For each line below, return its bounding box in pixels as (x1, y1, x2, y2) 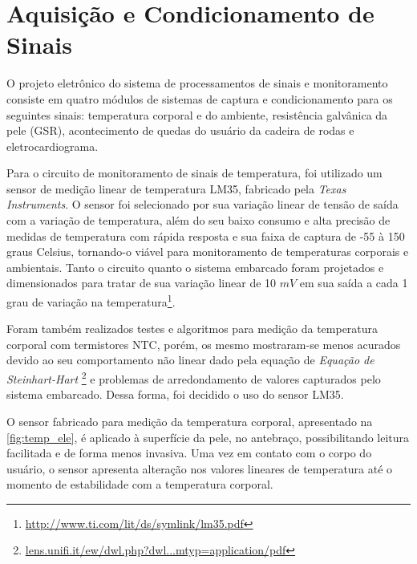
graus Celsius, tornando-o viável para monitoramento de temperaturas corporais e (6, 243, 409, 260)
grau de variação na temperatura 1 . (6, 291, 176, 310)
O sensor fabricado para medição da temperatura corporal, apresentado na (6, 412, 373, 429)
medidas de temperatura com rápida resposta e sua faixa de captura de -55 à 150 (6, 227, 405, 244)
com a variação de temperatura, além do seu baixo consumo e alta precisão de (6, 212, 391, 229)
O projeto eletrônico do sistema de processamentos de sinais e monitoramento (6, 75, 388, 91)
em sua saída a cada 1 (299, 274, 408, 291)
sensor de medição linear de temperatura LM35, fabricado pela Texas (6, 180, 346, 197)
